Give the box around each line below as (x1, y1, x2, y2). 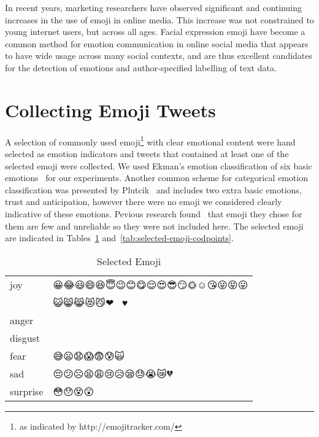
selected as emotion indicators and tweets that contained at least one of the (5, 147, 289, 160)
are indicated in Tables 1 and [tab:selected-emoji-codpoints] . (5, 231, 234, 244)
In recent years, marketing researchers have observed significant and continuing (5, 1, 302, 14)
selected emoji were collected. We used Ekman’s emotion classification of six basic (5, 159, 312, 172)
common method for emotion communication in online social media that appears (5, 37, 309, 50)
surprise (10, 384, 44, 398)
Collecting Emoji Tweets (5, 97, 216, 122)
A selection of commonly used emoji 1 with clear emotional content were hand (5, 133, 296, 148)
